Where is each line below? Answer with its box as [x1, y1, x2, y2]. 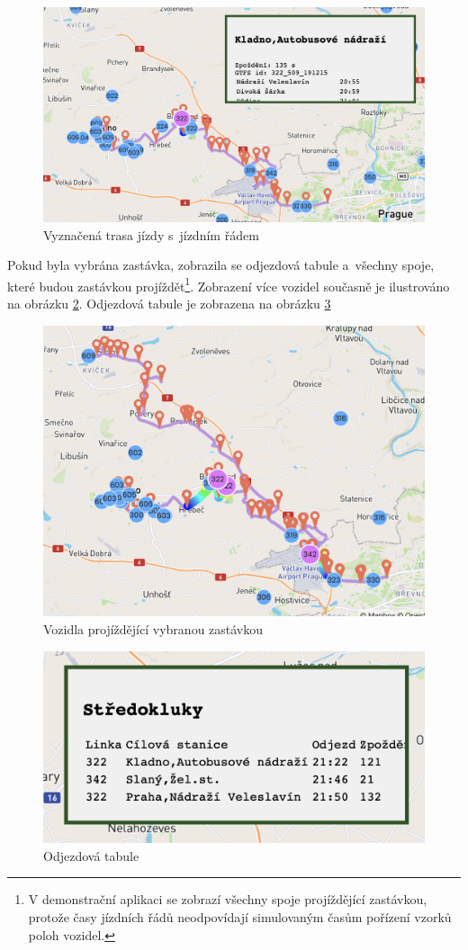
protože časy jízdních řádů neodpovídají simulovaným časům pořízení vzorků [28, 907, 452, 926]
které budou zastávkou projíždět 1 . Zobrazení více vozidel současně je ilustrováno [7, 273, 450, 295]
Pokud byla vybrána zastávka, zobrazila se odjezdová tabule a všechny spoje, [7, 255, 435, 274]
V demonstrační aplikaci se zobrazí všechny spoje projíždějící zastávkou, [28, 890, 427, 909]
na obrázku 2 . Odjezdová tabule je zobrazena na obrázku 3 [7, 293, 331, 312]
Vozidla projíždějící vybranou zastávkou [43, 619, 264, 638]
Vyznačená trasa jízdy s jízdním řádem [43, 225, 259, 244]
